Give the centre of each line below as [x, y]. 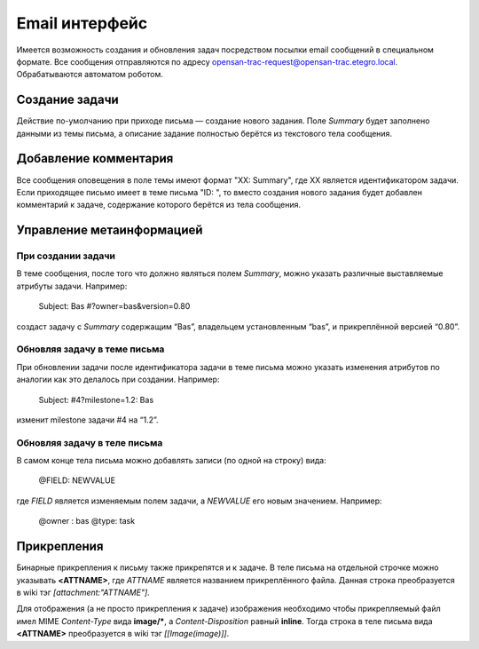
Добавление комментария [95, 158]
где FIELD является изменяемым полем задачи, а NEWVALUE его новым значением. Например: [199, 501]
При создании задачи [66, 256]
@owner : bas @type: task [87, 521]
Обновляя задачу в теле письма [90, 442]
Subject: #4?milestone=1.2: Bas [96, 400]
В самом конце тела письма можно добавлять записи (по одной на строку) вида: [172, 461]
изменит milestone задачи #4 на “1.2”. [87, 419]
